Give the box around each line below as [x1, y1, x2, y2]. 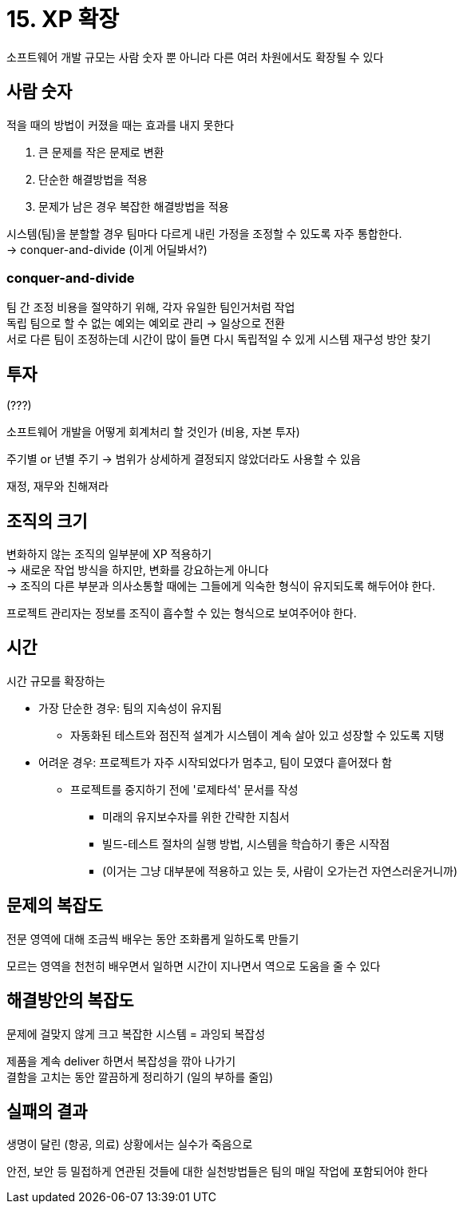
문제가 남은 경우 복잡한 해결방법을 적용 [38, 199, 229, 213]
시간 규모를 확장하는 [6, 673, 105, 688]
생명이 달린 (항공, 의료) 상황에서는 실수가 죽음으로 [6, 1137, 253, 1152]
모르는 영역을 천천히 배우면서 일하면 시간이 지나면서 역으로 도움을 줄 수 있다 [6, 958, 381, 973]
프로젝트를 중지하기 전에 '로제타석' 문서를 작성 [70, 782, 299, 796]
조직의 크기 [6, 510, 88, 531]
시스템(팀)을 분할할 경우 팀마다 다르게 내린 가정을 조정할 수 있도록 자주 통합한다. [6, 226, 402, 240]
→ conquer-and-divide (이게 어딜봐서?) [6, 242, 208, 256]
